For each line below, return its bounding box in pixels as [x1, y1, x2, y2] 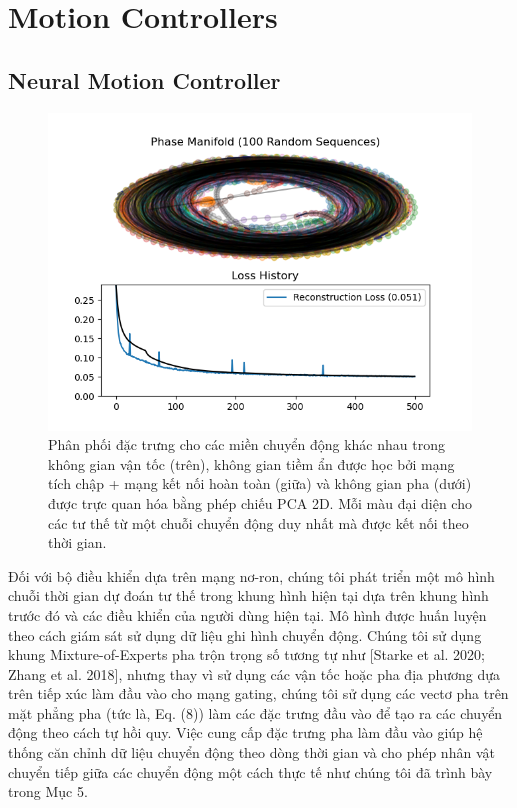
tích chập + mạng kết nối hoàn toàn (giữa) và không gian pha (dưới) [48, 473, 472, 494]
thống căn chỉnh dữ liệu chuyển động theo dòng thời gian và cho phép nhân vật [8, 742, 495, 763]
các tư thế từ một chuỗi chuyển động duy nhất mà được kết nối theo [48, 512, 469, 533]
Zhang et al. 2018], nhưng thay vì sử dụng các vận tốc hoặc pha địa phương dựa [8, 663, 501, 684]
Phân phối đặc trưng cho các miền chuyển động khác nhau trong [48, 434, 445, 455]
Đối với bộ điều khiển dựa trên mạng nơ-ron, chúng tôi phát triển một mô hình [8, 565, 495, 586]
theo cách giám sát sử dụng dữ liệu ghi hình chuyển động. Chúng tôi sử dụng [8, 624, 482, 645]
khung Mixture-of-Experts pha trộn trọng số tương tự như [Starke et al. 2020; [8, 644, 486, 665]
